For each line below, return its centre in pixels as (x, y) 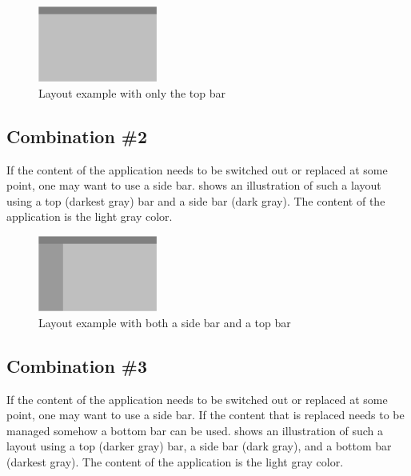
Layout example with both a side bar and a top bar (165, 322)
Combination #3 (77, 365)
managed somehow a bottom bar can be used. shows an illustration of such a (195, 430)
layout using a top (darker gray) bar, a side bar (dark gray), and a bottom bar (199, 446)
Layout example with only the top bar (132, 92)
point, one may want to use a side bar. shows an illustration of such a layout (194, 185)
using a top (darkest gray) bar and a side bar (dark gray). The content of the (196, 200)
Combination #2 (77, 136)
